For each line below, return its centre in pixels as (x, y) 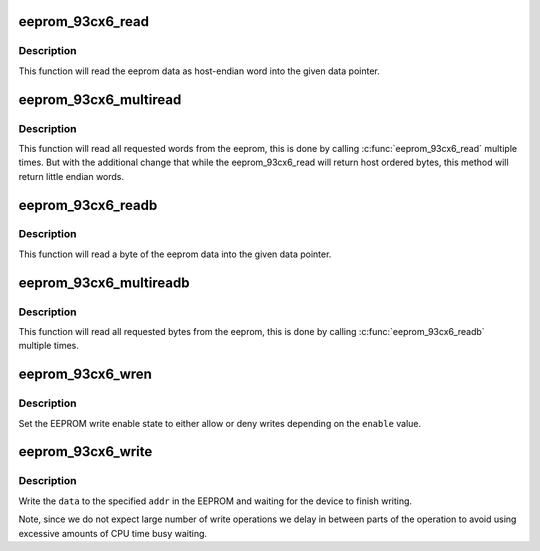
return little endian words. (71, 176)
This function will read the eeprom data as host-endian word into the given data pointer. (199, 71)
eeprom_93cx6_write (85, 451)
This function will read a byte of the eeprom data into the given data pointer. (175, 254)
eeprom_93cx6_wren (85, 374)
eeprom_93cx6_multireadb (104, 282)
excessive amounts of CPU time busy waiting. (113, 533)
